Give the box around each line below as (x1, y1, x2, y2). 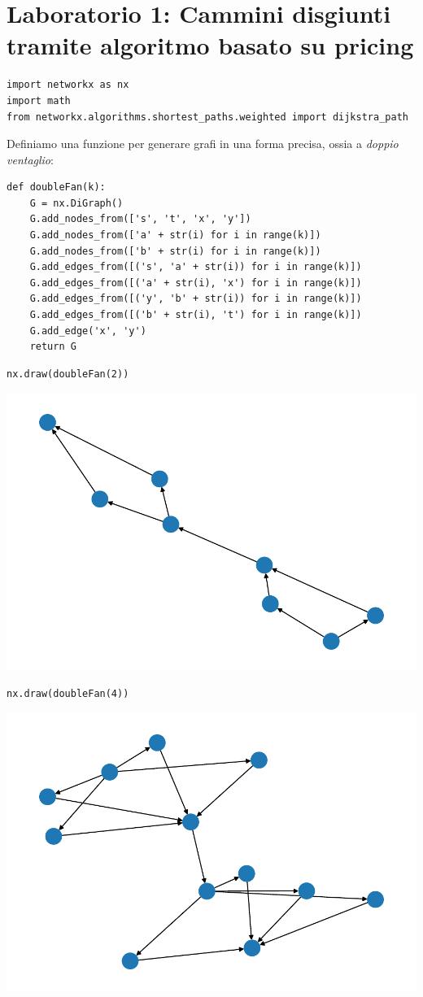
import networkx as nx (7, 79, 129, 91)
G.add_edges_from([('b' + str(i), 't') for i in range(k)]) (29, 309, 362, 321)
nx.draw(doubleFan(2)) (7, 368, 129, 380)
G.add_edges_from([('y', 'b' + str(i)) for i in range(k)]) (29, 293, 362, 305)
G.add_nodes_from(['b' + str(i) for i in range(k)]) (29, 245, 321, 257)
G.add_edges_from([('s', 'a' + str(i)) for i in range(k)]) (29, 261, 362, 273)
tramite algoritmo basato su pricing (7, 28, 414, 62)
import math (7, 94, 71, 107)
